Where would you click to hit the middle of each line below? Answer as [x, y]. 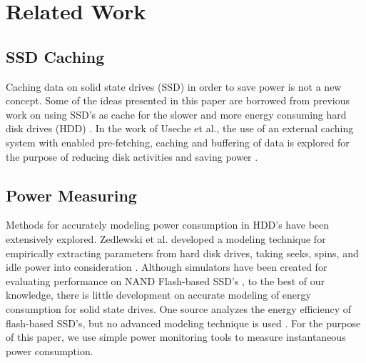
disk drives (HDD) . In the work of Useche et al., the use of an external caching [180, 128]
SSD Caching [55, 56]
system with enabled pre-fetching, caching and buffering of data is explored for [178, 142]
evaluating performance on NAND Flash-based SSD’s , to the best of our [166, 280]
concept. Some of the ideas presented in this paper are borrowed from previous [178, 100]
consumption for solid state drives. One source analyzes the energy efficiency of [178, 308]
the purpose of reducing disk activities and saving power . [132, 156]
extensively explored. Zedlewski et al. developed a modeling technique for [166, 238]
